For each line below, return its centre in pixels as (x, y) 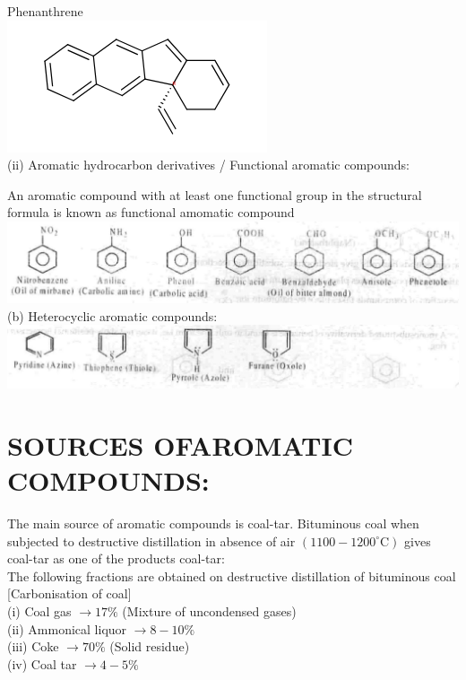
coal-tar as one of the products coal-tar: (116, 558)
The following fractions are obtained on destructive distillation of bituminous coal (232, 575)
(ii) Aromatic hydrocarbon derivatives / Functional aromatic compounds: (208, 165)
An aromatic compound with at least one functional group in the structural (215, 194)
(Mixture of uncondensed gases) (209, 610)
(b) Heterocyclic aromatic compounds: (112, 315)
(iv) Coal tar (42, 663)
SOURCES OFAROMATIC (180, 445)
